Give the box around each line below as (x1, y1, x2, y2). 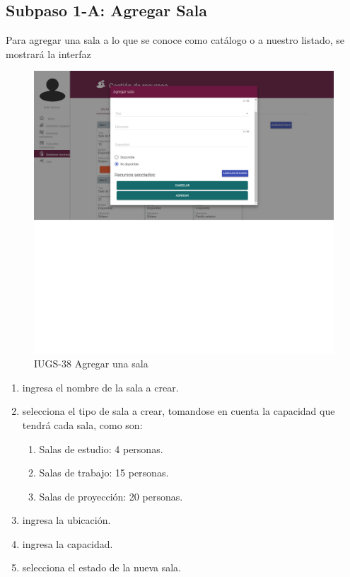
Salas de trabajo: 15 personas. (39, 465, 169, 480)
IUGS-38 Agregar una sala (34, 356, 148, 371)
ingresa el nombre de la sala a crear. (22, 379, 179, 394)
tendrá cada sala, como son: (22, 417, 143, 432)
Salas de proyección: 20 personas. (39, 489, 183, 503)
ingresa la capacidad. (22, 536, 113, 551)
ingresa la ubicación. (22, 513, 111, 527)
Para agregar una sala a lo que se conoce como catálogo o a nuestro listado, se (6, 33, 344, 47)
